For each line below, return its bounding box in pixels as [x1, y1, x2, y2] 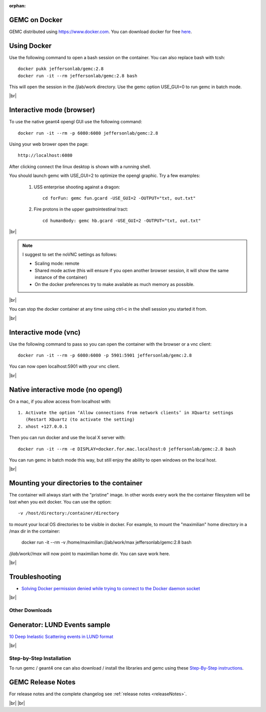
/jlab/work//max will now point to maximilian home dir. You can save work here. [9, 550, 170, 557]
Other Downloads [9, 607, 52, 614]
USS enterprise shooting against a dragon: [33, 184, 120, 190]
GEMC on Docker [9, 15, 63, 24]
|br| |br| [9, 700, 25, 706]
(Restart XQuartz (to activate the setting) [25, 417, 135, 423]
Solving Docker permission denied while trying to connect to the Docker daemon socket [21, 585, 200, 591]
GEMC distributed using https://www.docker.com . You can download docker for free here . [9, 29, 192, 35]
